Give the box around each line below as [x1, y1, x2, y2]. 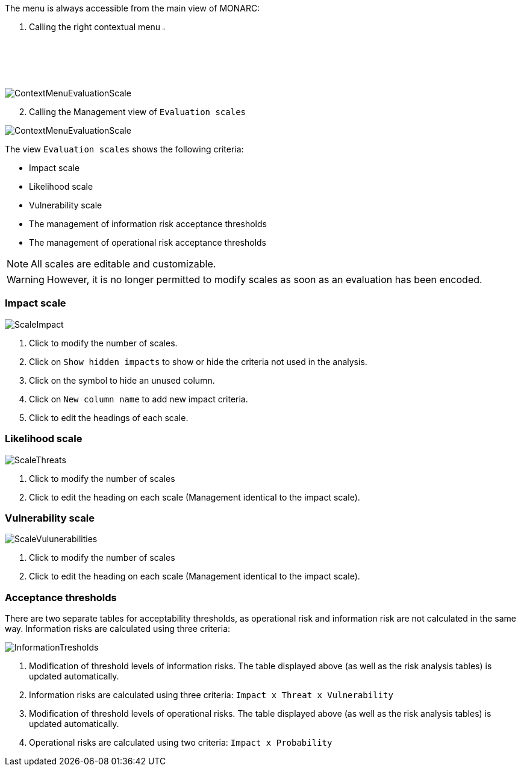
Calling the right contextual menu [29, 22, 161, 32]
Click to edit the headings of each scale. [29, 412, 189, 423]
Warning [7, 273, 45, 286]
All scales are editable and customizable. [31, 258, 216, 270]
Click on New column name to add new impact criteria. [29, 393, 248, 404]
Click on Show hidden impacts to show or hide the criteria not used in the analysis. [29, 356, 367, 367]
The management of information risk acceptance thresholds [29, 219, 267, 229]
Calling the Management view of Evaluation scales [29, 107, 246, 117]
